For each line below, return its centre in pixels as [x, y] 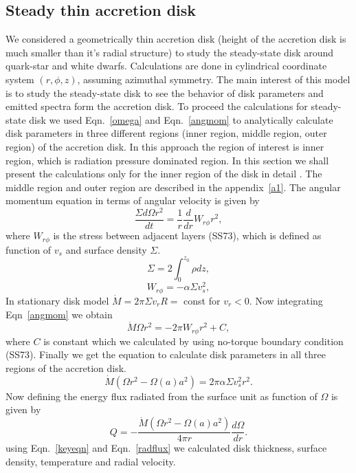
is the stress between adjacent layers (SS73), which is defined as [187, 235]
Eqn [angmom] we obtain [59, 314]
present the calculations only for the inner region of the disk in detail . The [164, 174]
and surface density [106, 249]
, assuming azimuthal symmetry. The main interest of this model [214, 79]
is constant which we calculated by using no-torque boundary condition [193, 341]
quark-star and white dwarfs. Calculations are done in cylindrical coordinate [166, 66]
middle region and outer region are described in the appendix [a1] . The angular [173, 187]
